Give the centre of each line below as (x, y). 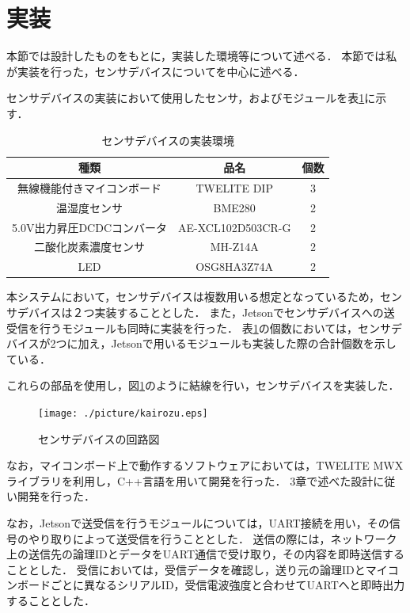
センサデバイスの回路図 (99, 438)
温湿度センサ (89, 207)
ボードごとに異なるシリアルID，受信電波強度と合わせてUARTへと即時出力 (211, 585)
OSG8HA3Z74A (235, 267)
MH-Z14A (234, 247)
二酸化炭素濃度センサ (89, 247)
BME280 (234, 207)
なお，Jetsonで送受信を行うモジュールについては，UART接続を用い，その (198, 523)
